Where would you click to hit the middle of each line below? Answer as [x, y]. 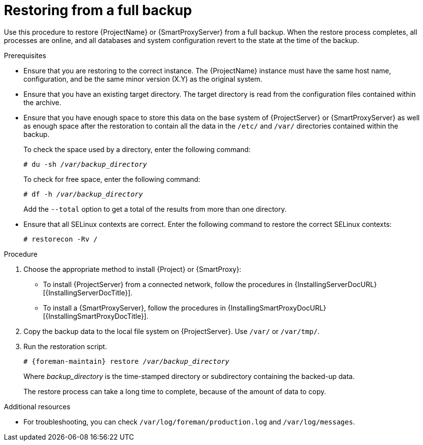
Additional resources [37, 406]
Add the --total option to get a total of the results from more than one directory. [155, 209]
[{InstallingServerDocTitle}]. [88, 292]
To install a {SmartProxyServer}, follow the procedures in [135, 308]
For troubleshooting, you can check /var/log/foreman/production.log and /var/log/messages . [189, 422]
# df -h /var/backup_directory [83, 194]
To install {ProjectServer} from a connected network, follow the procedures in [168, 284]
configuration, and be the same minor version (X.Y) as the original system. [143, 79]
